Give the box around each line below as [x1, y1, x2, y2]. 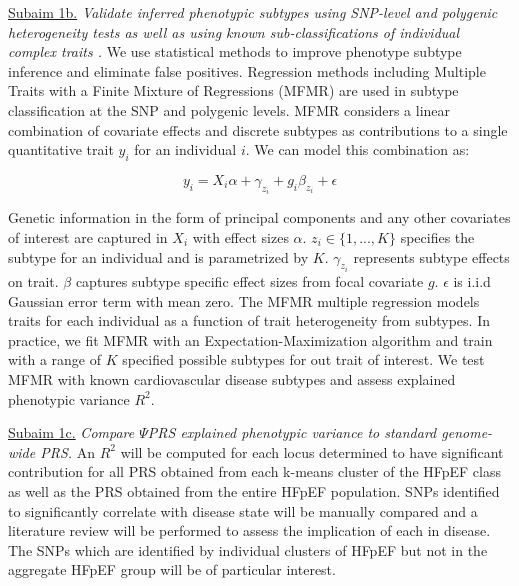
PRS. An [40, 441, 96, 462]
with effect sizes [192, 226, 289, 247]
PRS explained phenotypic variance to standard [147, 422, 437, 443]
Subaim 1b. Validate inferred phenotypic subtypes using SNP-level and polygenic [8, 2, 498, 22]
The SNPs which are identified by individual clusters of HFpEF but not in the [8, 539, 488, 560]
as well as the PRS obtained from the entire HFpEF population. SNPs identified [8, 480, 500, 501]
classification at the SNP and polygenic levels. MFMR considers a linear [8, 99, 451, 120]
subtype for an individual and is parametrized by [8, 246, 309, 267]
